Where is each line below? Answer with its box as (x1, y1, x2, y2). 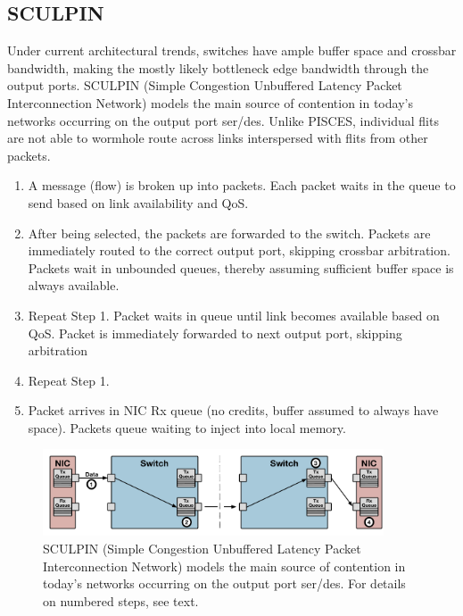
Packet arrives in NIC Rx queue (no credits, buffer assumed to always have (28, 401, 439, 420)
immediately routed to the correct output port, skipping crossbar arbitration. (28, 241, 451, 260)
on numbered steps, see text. (43, 591, 199, 610)
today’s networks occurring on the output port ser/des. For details (43, 574, 406, 593)
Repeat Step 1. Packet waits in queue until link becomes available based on (28, 305, 440, 324)
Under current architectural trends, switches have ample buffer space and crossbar (7, 41, 457, 60)
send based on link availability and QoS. (28, 193, 249, 212)
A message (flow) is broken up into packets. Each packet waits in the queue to (28, 176, 456, 195)
